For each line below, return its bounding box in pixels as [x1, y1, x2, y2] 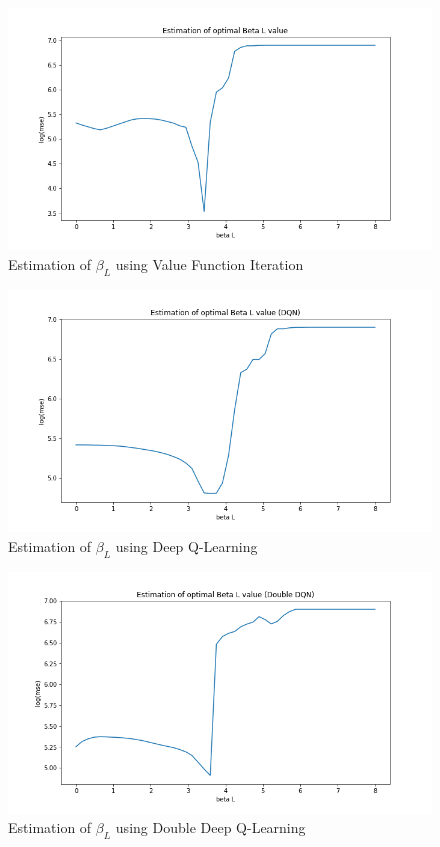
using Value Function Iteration [115, 253, 304, 274]
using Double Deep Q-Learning [115, 817, 306, 838]
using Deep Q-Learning [115, 535, 258, 556]
